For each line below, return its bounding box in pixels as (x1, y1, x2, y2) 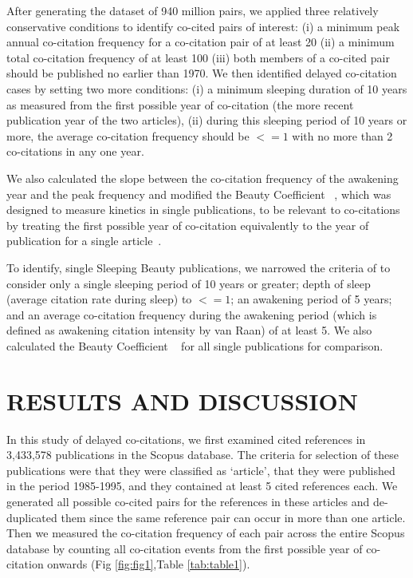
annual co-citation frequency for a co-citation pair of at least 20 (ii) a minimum (6, 34, 395, 50)
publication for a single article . (6, 232, 162, 249)
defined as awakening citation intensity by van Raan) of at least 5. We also (6, 322, 372, 338)
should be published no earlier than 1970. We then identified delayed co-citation (6, 65, 397, 81)
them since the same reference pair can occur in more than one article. (61, 509, 406, 525)
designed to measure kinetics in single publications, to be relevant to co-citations (6, 201, 400, 218)
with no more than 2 (292, 127, 393, 144)
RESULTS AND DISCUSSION (6, 384, 358, 417)
